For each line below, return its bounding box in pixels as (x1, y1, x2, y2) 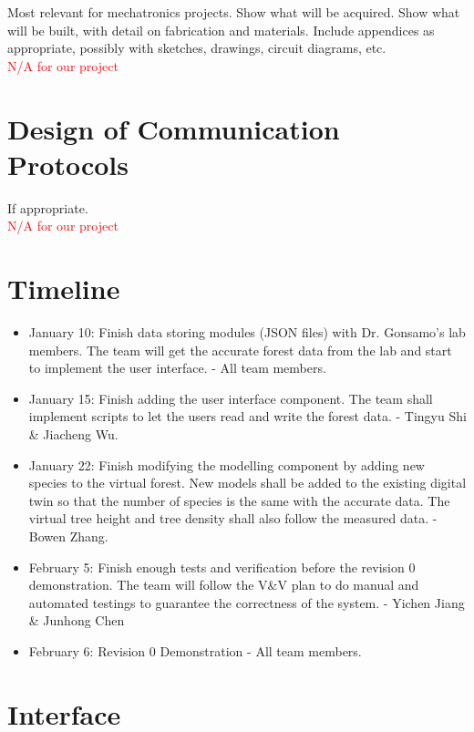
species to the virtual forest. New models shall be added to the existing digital (28, 473, 467, 492)
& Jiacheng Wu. (28, 424, 118, 443)
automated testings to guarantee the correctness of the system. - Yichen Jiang (28, 593, 465, 612)
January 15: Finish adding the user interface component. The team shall (28, 388, 433, 407)
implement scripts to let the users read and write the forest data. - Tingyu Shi (28, 407, 467, 426)
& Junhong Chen (28, 611, 125, 630)
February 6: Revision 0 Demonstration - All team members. (28, 641, 362, 660)
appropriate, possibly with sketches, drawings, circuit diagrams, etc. (7, 38, 386, 57)
